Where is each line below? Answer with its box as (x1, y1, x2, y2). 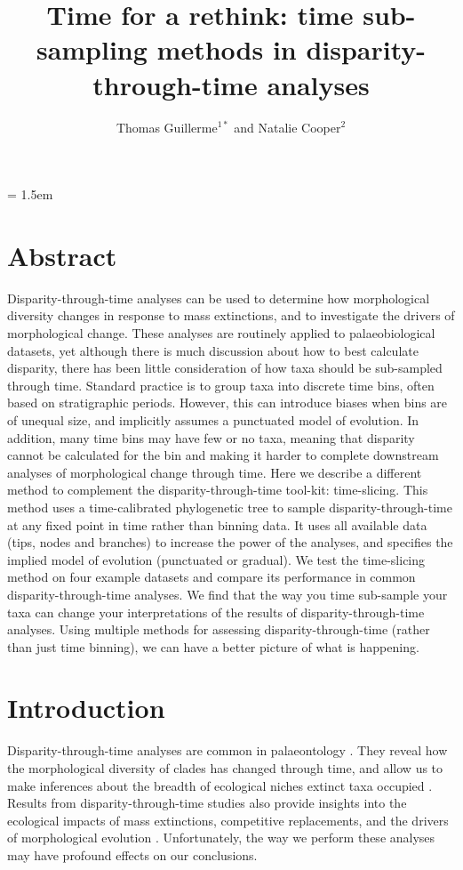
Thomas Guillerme (116, 117, 218, 136)
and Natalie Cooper (234, 117, 341, 136)
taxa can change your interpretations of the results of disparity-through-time (7, 602, 425, 621)
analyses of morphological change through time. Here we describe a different (7, 463, 422, 481)
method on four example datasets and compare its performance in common (7, 568, 416, 586)
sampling (36, 31, 148, 68)
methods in (156, 31, 297, 68)
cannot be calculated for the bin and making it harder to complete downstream (7, 446, 439, 464)
